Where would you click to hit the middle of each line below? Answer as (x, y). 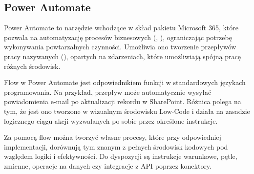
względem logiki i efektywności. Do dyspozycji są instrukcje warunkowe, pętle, (121, 156)
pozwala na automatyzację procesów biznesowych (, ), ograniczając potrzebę (118, 37)
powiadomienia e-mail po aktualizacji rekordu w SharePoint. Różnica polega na (123, 101)
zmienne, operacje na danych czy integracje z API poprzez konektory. (108, 165)
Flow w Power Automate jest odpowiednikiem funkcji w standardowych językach (125, 82)
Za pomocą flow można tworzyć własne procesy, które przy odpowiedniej (113, 137)
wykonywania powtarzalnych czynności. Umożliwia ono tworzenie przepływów (120, 47)
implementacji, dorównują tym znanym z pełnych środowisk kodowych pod (116, 146)
